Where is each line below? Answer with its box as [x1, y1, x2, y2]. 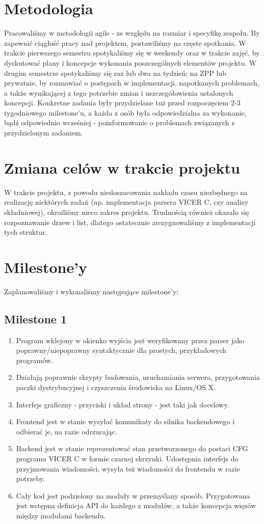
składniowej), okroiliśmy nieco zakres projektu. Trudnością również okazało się [4, 206, 249, 217]
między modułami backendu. [16, 510, 106, 520]
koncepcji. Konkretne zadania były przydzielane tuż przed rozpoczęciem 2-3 [4, 97, 241, 108]
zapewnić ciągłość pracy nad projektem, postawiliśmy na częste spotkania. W [4, 37, 246, 48]
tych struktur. [4, 227, 47, 237]
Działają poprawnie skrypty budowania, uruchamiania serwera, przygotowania [16, 372, 260, 382]
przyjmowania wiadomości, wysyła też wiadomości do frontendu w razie [16, 463, 240, 474]
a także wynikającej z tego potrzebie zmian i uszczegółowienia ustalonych [4, 87, 233, 98]
